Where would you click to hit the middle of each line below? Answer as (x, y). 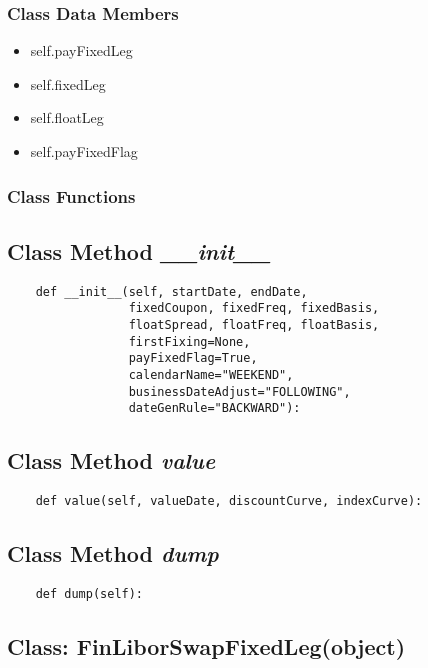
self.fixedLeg (68, 83)
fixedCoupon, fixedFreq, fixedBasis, (254, 308)
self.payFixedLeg (81, 50)
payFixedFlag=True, (193, 358)
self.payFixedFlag (84, 151)
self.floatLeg (67, 117)
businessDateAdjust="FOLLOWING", (239, 391)
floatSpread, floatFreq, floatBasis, (254, 324)
